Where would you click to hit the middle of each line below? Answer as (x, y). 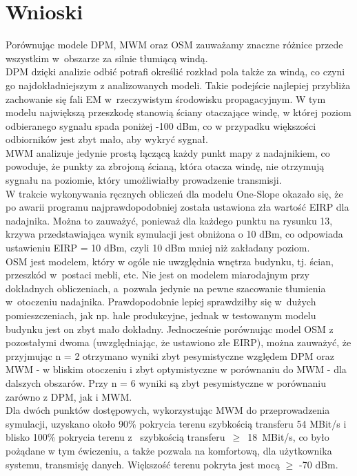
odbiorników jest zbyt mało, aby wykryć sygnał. (107, 139)
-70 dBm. (319, 464)
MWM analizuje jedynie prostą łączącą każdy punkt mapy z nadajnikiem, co (168, 152)
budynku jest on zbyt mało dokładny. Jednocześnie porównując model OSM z (170, 329)
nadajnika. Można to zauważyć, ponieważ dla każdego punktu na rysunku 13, (169, 220)
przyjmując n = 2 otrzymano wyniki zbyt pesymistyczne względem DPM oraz (170, 355)
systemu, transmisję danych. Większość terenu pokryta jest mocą (143, 464)
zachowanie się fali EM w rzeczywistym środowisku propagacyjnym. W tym (166, 98)
